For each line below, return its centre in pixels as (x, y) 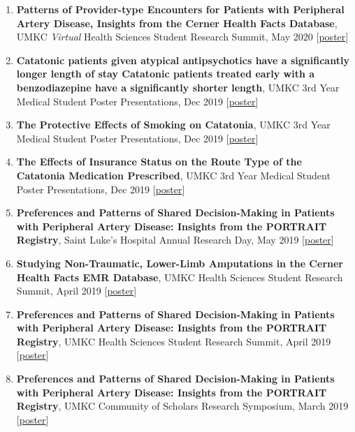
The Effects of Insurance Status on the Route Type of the (159, 162)
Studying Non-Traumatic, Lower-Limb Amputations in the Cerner (180, 263)
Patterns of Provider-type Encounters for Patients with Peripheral (180, 9)
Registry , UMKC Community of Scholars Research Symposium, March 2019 (182, 406)
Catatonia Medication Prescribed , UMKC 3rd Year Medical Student (173, 175)
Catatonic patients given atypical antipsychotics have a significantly (183, 60)
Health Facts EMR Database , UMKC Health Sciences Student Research (180, 277)
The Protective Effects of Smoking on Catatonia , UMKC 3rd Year (173, 125)
